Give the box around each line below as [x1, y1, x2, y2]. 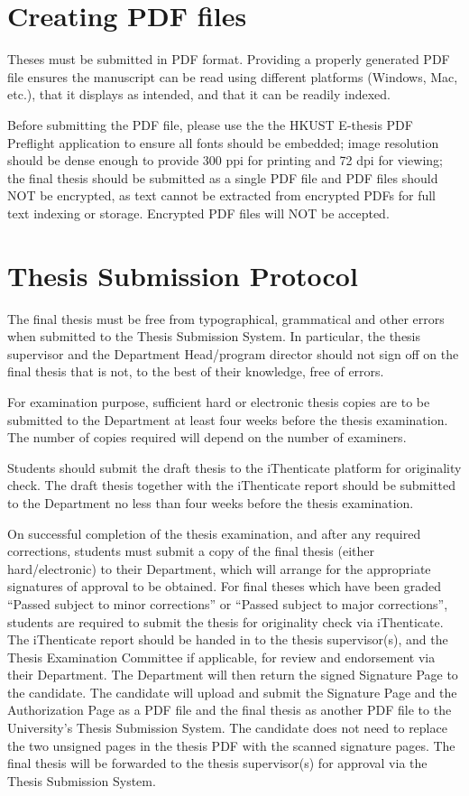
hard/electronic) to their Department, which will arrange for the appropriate [7, 559, 431, 578]
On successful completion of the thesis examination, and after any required [7, 523, 421, 542]
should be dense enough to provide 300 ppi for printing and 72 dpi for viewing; [7, 151, 443, 170]
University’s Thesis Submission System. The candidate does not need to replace [7, 718, 447, 737]
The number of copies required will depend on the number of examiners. [7, 428, 407, 447]
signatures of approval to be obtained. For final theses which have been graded [7, 577, 441, 596]
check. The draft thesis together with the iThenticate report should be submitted [7, 476, 456, 495]
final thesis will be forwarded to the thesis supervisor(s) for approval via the [7, 754, 428, 773]
